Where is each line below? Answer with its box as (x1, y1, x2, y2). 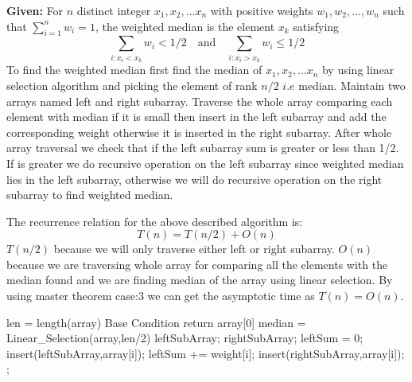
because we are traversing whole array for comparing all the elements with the (6, 255, 388, 272)
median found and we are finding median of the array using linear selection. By (6, 271, 393, 288)
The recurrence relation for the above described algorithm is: (6, 212, 303, 229)
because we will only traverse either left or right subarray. (53, 240, 335, 257)
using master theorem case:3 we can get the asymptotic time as (6, 287, 315, 304)
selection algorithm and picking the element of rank (6, 76, 258, 93)
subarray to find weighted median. (6, 186, 173, 203)
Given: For (6, 2, 64, 18)
